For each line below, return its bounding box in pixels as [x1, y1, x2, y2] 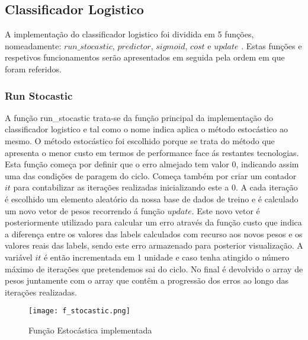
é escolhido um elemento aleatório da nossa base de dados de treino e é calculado [5, 192, 299, 205]
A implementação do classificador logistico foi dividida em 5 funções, [5, 28, 254, 40]
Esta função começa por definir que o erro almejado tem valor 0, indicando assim [5, 158, 299, 170]
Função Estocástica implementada [28, 323, 152, 336]
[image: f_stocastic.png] [28, 307, 130, 316]
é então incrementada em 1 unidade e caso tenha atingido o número [43, 250, 290, 263]
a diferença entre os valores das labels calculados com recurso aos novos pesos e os [5, 227, 303, 240]
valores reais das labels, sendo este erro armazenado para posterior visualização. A [5, 239, 303, 252]
